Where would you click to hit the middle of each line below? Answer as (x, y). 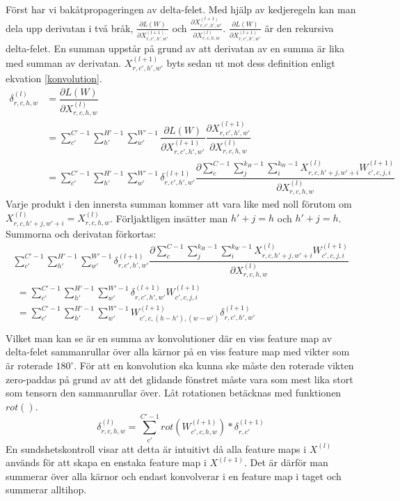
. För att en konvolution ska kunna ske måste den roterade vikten (214, 365)
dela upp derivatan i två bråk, (70, 28)
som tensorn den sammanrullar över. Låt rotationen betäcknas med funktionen (174, 393)
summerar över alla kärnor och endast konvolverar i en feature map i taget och (174, 476)
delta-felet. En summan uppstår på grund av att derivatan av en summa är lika (175, 48)
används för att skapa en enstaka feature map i (106, 462)
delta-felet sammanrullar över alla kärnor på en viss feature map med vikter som (178, 352)
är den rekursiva (299, 28)
